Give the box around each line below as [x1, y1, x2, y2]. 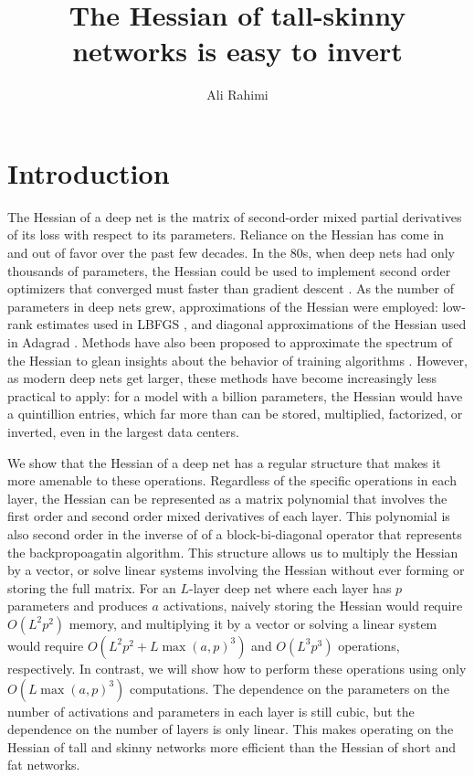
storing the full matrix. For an [7, 578, 176, 597]
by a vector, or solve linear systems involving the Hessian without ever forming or [7, 560, 465, 580]
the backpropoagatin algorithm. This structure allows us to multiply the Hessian [7, 542, 458, 561]
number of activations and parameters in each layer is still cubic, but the [7, 701, 415, 720]
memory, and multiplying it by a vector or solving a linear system [68, 613, 437, 633]
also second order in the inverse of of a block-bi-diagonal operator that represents [7, 524, 462, 543]
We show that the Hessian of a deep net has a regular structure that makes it [7, 452, 441, 472]
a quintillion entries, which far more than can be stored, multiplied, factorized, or [7, 404, 463, 423]
